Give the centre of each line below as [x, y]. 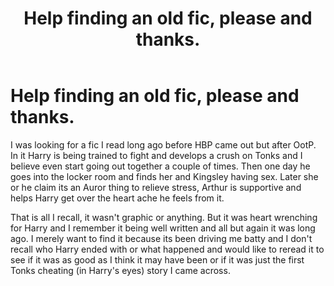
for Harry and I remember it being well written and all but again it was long [163, 228]
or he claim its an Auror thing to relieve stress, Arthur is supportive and [156, 187]
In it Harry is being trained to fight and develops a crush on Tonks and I [156, 155]
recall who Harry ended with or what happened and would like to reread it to [167, 249]
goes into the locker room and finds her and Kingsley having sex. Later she [164, 176]
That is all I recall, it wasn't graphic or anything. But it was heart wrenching [164, 217]
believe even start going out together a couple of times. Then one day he [160, 166]
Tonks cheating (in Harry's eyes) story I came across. [120, 270]
